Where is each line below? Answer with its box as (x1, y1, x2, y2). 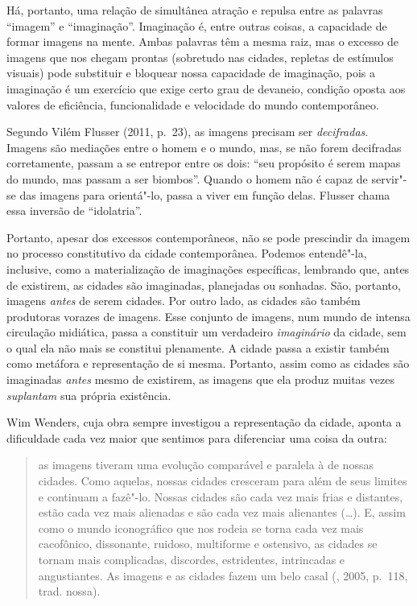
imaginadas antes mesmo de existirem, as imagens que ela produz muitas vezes (6, 371, 394, 388)
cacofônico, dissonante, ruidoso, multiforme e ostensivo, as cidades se (38, 535, 378, 552)
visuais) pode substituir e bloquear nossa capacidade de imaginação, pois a (6, 64, 375, 81)
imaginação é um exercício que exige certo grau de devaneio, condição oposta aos (6, 80, 406, 97)
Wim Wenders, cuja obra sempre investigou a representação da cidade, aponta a (6, 414, 402, 431)
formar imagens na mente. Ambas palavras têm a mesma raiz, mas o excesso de (6, 33, 399, 50)
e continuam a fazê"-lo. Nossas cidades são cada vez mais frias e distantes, (38, 488, 403, 505)
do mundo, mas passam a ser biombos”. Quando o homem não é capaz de (6, 170, 368, 187)
